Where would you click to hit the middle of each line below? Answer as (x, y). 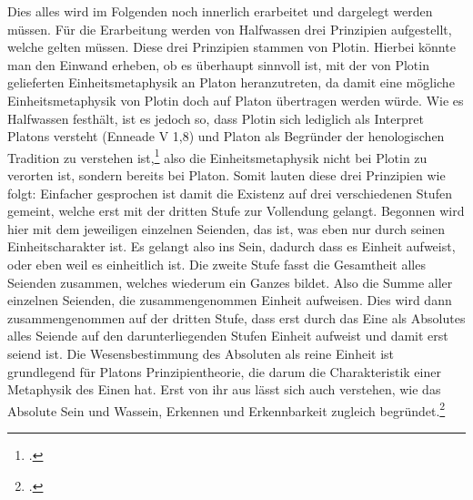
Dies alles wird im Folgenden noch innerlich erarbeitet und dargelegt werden (220, 11)
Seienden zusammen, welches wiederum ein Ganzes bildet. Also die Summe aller (230, 282)
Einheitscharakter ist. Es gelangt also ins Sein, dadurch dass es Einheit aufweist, (231, 246)
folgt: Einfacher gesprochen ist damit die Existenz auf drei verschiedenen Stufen (230, 193)
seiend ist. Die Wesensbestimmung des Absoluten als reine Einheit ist (201, 353)
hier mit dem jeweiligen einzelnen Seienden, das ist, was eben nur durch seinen (226, 228)
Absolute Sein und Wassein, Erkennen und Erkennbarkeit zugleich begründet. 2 (226, 409)
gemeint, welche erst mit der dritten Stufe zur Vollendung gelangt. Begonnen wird (236, 211)
